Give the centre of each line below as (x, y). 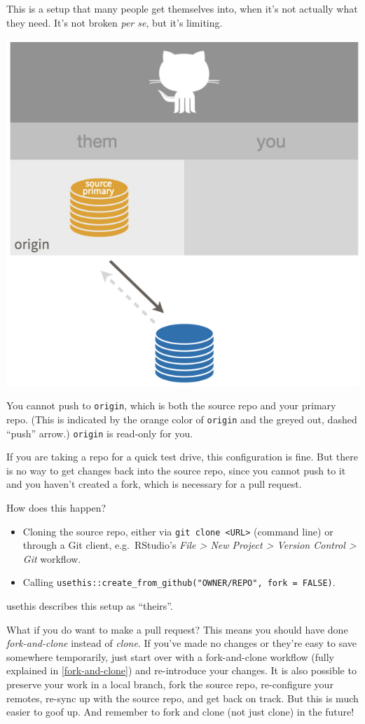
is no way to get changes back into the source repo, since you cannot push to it (176, 470)
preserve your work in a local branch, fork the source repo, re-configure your (170, 684)
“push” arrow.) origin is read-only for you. (100, 433)
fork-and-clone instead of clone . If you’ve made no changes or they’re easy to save (182, 643)
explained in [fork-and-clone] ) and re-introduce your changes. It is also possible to (181, 670)
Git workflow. (52, 558)
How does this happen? (56, 507)
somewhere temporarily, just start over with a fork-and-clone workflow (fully (170, 656)
